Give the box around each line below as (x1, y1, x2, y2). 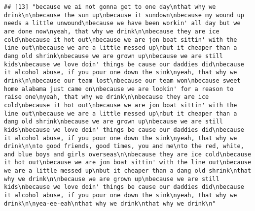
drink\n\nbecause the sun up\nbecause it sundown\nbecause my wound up (4, 11, 244, 19)
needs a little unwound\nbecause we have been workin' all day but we (4, 20, 241, 27)
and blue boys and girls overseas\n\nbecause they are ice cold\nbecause (4, 151, 252, 158)
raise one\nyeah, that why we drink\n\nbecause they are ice (4, 93, 209, 101)
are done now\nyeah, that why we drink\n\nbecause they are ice (4, 28, 219, 35)
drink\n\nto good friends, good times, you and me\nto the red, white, (4, 143, 244, 150)
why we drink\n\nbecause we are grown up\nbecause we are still (4, 175, 219, 182)
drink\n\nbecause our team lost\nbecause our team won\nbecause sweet (4, 77, 241, 84)
